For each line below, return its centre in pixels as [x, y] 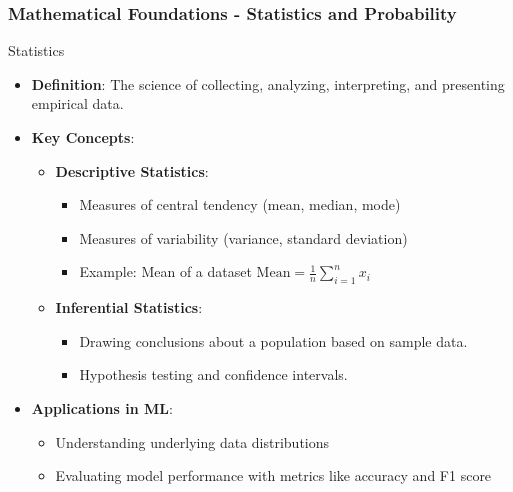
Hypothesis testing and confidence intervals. [213, 374]
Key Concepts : [83, 137]
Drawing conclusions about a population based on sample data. [273, 340]
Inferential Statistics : [129, 307]
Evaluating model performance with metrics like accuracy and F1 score [273, 475]
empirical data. [77, 103]
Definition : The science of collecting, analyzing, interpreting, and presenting [268, 83]
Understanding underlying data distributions [192, 441]
